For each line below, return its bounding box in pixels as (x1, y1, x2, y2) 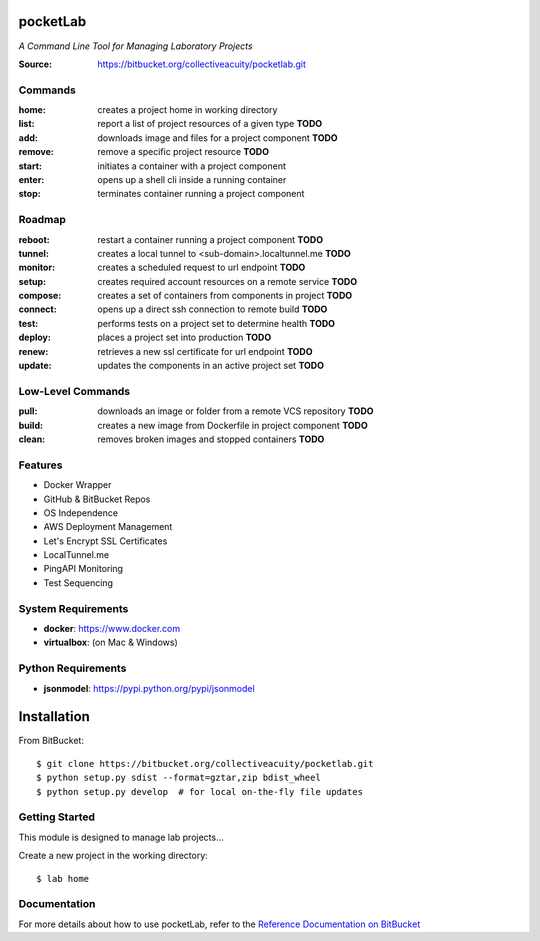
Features (18, 458, 63, 472)
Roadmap (18, 213, 67, 227)
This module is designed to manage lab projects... (18, 831, 224, 843)
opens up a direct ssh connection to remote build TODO (97, 303, 328, 315)
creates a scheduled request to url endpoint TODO (97, 261, 306, 274)
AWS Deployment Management (43, 521, 173, 533)
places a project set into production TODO (97, 331, 272, 344)
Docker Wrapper (43, 479, 112, 491)
